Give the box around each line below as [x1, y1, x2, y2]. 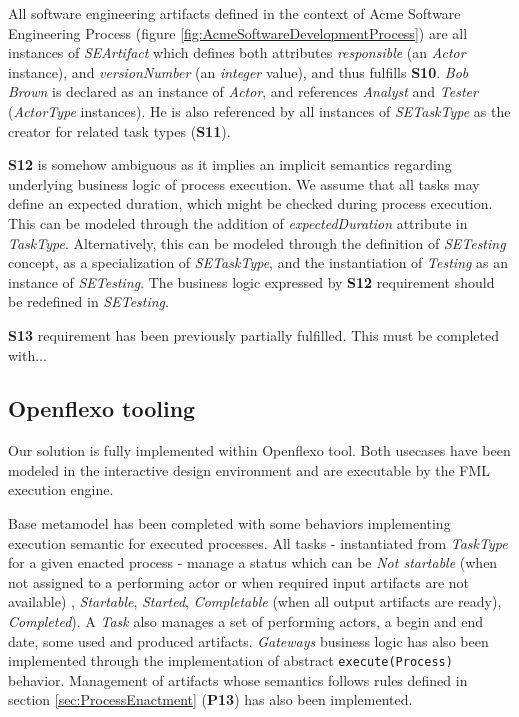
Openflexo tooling [8, 393, 196, 424]
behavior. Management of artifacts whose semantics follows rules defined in [8, 669, 468, 690]
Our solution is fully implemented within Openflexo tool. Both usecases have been [8, 440, 511, 461]
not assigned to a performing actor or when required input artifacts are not [8, 571, 470, 592]
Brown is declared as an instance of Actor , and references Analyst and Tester [8, 81, 478, 102]
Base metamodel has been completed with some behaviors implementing [8, 513, 451, 534]
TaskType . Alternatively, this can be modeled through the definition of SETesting [8, 232, 506, 253]
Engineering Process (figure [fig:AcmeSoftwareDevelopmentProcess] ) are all [8, 22, 468, 43]
